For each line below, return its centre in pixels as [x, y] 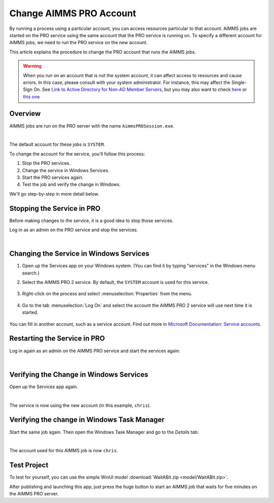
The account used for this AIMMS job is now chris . [64, 451]
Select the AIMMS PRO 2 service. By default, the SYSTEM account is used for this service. [115, 282]
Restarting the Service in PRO [57, 339]
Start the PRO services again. [53, 177]
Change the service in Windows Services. [66, 170]
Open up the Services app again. [44, 387]
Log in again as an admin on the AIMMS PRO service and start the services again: [95, 351]
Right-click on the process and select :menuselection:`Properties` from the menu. [107, 294]
